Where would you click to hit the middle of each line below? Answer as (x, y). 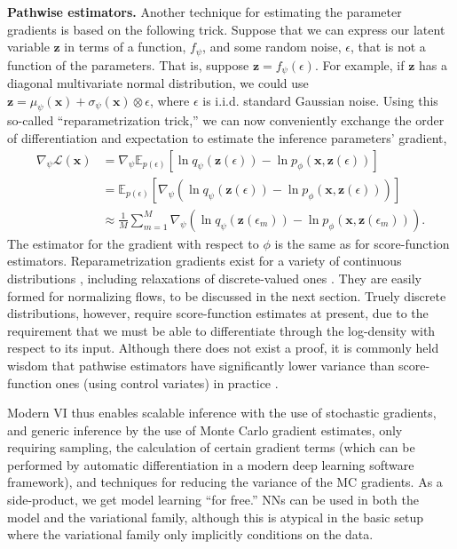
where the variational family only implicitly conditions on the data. (190, 534)
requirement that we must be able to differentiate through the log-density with (221, 330)
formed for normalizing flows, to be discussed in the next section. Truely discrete (227, 295)
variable (28, 47)
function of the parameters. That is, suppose (128, 64)
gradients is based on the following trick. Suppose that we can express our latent (226, 29)
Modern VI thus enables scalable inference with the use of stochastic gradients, (222, 413)
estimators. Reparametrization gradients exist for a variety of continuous (205, 261)
